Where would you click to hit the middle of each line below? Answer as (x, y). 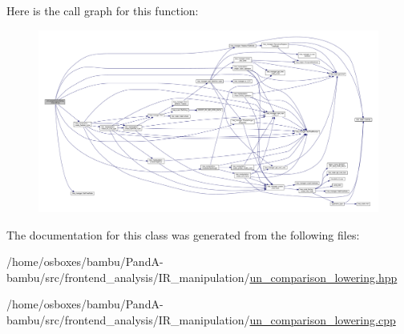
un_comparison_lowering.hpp (323, 277)
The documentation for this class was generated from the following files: (183, 234)
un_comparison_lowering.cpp (323, 319)
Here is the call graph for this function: (103, 10)
